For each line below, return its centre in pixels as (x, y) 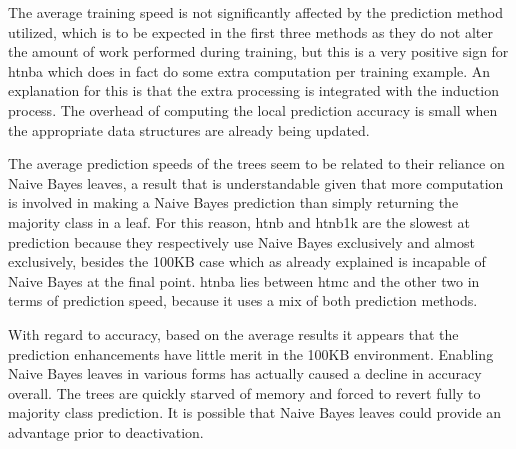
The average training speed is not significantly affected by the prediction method (256, 12)
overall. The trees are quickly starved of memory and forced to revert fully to (244, 392)
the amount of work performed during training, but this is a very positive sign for (258, 51)
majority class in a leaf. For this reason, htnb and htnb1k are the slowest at (239, 221)
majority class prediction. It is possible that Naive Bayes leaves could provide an (255, 412)
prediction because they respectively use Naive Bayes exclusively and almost (241, 241)
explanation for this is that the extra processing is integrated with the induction (253, 90)
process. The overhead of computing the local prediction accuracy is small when (253, 109)
